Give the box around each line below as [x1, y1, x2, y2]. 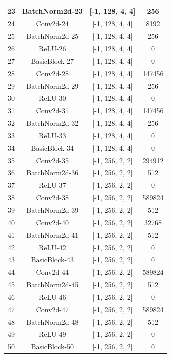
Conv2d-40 [36, 217, 69, 227]
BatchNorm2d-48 [26, 316, 79, 327]
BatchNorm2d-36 [26, 167, 79, 178]
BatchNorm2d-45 [26, 279, 79, 290]
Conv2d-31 [36, 105, 69, 116]
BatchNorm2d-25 [26, 31, 79, 41]
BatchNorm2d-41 [26, 229, 79, 240]
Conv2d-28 [36, 68, 69, 78]
